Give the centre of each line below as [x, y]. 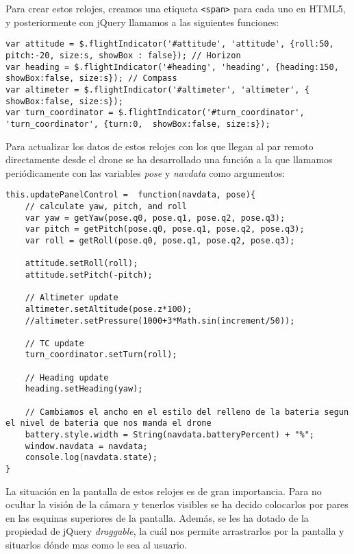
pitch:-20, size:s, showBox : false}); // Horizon [123, 55]
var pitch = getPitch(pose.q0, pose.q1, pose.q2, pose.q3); [165, 229]
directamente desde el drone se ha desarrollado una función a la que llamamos [169, 159]
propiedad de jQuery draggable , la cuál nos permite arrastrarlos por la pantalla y [175, 531]
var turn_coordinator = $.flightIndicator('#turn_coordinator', [155, 113]
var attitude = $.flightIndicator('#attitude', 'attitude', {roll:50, [170, 44]
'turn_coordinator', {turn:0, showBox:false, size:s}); [138, 124]
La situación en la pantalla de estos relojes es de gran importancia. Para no [164, 491]
